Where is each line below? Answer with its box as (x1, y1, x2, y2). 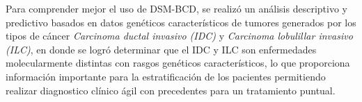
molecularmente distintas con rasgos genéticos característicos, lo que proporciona (6, 56, 350, 70)
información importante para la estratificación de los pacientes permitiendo (6, 69, 326, 83)
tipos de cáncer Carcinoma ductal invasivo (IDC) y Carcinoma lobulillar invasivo (6, 28, 353, 43)
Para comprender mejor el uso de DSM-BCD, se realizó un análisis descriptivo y (6, 1, 347, 15)
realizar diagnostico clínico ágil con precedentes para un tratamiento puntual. (6, 83, 336, 97)
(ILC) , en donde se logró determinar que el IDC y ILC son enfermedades (6, 42, 317, 56)
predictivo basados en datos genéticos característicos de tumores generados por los (6, 15, 356, 29)
